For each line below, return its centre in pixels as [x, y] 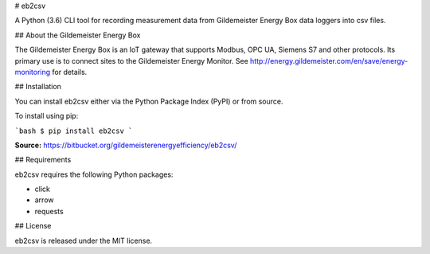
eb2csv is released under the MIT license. [84, 240]
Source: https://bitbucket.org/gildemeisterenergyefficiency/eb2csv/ [126, 145]
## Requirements [43, 160]
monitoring [33, 72]
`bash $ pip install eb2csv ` [74, 131]
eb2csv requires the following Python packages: [94, 174]
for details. [70, 72]
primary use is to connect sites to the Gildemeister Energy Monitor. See [131, 61]
